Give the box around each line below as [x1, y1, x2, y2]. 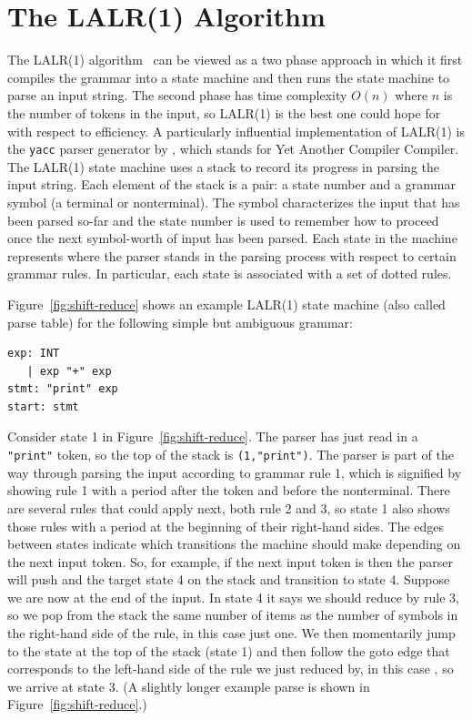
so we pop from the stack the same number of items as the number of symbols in [7, 605, 458, 624]
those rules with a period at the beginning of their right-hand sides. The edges [7, 516, 445, 535]
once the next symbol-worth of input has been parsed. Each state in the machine [7, 228, 457, 248]
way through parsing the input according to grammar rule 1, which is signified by [7, 462, 462, 482]
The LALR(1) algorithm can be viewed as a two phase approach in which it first [7, 50, 463, 69]
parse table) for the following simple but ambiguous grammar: [7, 312, 353, 331]
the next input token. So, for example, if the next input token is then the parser [7, 552, 453, 571]
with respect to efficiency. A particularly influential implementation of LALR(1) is [7, 121, 465, 140]
